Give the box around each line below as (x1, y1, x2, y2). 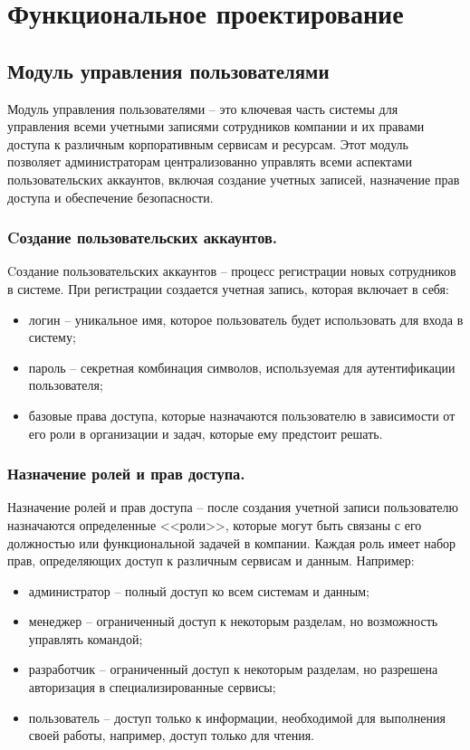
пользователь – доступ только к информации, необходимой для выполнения (28, 707, 446, 726)
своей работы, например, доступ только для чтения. (28, 726, 314, 745)
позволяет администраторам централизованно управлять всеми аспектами (7, 152, 412, 171)
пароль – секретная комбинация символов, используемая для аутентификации (28, 357, 456, 376)
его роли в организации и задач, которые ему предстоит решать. (28, 423, 383, 442)
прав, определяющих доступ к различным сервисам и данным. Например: (7, 551, 415, 570)
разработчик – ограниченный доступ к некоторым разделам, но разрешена (28, 660, 438, 679)
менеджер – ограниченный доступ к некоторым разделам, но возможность (28, 612, 438, 631)
